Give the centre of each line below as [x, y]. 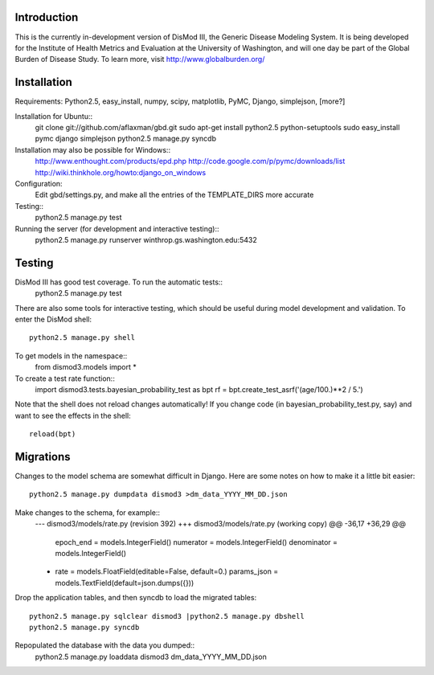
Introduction [47, 17]
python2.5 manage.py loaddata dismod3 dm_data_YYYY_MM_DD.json [151, 657]
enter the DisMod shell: [53, 319]
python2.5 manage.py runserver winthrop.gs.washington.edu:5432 [146, 239]
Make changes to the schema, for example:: [88, 512]
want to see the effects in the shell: [73, 415]
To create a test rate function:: [65, 378]
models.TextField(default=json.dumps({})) [125, 583]
